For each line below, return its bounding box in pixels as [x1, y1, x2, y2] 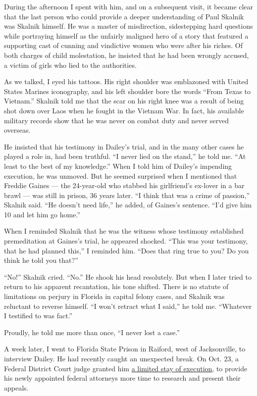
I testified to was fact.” [4, 310, 73, 321]
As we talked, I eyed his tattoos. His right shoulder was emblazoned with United [4, 76, 249, 87]
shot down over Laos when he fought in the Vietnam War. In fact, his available [4, 105, 244, 115]
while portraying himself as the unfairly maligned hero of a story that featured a [4, 30, 249, 41]
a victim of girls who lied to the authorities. [4, 59, 137, 70]
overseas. [4, 125, 31, 135]
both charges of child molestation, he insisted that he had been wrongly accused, [4, 49, 249, 60]
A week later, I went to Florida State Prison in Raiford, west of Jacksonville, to [4, 344, 246, 354]
